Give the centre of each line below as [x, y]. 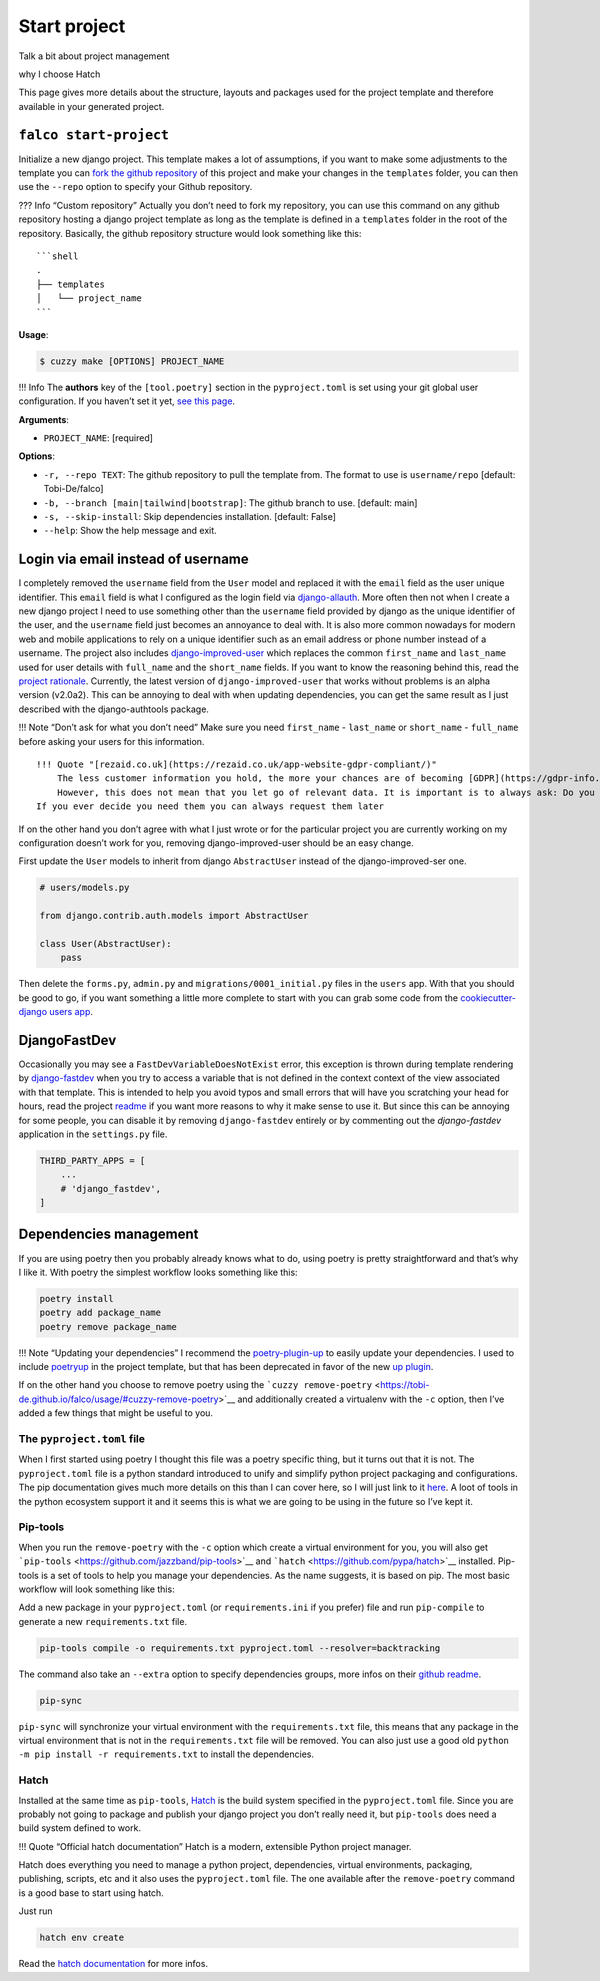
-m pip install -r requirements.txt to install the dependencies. [166, 1754]
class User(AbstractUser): [105, 943]
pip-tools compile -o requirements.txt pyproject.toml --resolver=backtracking [240, 1648]
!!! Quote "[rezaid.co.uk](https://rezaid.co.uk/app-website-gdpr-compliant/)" [236, 764]
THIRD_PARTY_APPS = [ [92, 1160]
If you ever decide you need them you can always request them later [210, 806]
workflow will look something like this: [96, 1589]
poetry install [76, 1298]
